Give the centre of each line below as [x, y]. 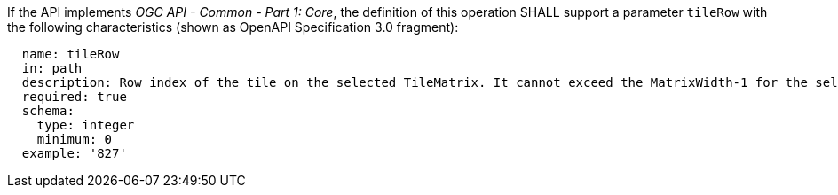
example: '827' [74, 153]
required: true [74, 97]
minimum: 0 [75, 139]
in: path [52, 68]
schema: [48, 111]
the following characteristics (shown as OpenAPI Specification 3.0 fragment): [233, 27]
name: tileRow [71, 54]
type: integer [86, 125]
